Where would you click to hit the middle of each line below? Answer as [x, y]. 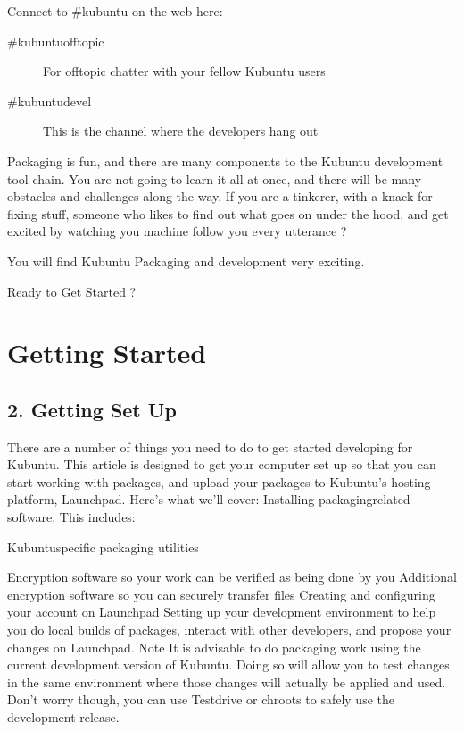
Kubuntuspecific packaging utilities [103, 547]
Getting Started [107, 353]
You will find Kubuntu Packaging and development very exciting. [186, 261]
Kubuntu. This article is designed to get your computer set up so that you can [222, 464]
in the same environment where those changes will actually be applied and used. [227, 682]
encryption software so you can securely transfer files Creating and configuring [221, 594]
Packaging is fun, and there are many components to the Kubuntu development [225, 160]
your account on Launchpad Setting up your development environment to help [222, 612]
